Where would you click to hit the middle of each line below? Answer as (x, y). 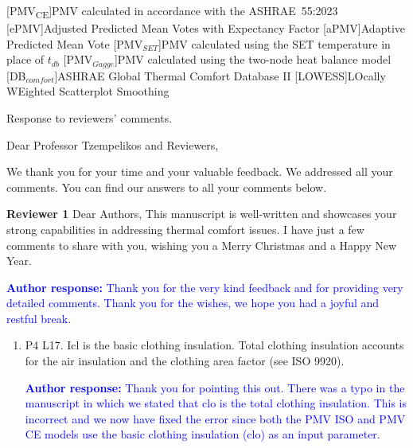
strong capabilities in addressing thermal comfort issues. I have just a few (185, 229)
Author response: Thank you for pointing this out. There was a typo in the (215, 387)
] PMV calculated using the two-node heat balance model (253, 59)
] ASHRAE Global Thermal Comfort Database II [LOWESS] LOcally (220, 75)
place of (25, 59)
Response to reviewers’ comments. (90, 117)
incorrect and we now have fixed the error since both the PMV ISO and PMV (215, 418)
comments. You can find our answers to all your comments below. (167, 187)
